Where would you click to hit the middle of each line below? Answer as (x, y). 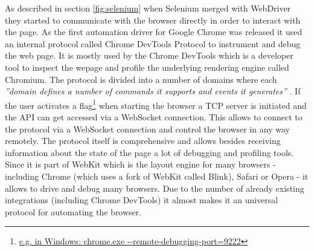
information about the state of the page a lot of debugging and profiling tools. (149, 152)
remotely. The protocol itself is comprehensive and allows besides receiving (143, 141)
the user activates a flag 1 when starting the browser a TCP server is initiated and (156, 104)
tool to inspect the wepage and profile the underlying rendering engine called (147, 67)
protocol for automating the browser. (73, 211)
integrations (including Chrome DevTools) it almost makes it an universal (142, 200)
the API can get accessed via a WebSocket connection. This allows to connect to (154, 117)
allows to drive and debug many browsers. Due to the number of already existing (155, 188)
